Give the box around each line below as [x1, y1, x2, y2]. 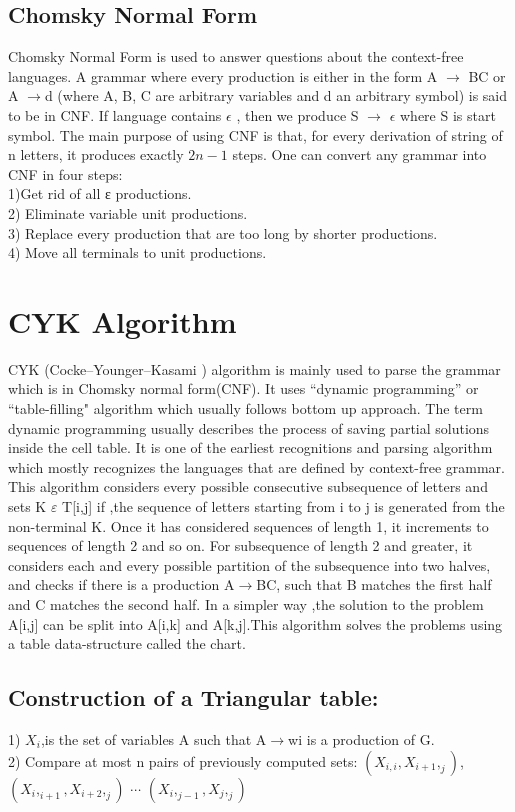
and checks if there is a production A [8, 574, 235, 595]
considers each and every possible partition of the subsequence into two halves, [8, 554, 491, 575]
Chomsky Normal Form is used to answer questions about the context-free [8, 46, 464, 67]
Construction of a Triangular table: [8, 682, 379, 713]
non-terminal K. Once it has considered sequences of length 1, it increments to [8, 515, 489, 536]
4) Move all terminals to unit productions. [8, 242, 267, 263]
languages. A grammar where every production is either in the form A [8, 65, 438, 86]
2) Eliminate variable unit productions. [8, 202, 248, 223]
